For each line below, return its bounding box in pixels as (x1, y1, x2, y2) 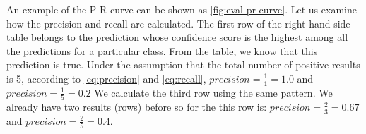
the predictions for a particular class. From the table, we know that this (6, 43, 318, 58)
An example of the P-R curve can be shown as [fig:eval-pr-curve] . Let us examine (6, 2, 357, 16)
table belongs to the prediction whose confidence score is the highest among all (6, 30, 348, 44)
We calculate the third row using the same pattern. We (94, 85, 333, 99)
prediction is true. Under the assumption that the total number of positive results (6, 57, 360, 72)
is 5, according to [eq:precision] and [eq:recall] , (6, 71, 206, 85)
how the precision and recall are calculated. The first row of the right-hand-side (6, 16, 350, 30)
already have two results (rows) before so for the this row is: (6, 99, 267, 114)
